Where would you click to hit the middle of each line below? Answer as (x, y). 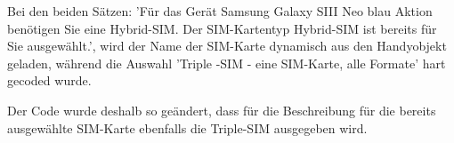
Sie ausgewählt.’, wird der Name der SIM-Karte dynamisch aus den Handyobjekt (227, 46)
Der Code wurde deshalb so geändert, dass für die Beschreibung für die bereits (222, 110)
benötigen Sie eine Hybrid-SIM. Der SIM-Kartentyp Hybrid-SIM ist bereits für (222, 28)
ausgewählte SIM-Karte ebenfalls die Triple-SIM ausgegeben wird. (187, 127)
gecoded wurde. (49, 80)
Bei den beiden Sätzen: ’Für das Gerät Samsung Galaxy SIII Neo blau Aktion (220, 11)
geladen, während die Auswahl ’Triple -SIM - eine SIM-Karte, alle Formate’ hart (227, 63)
